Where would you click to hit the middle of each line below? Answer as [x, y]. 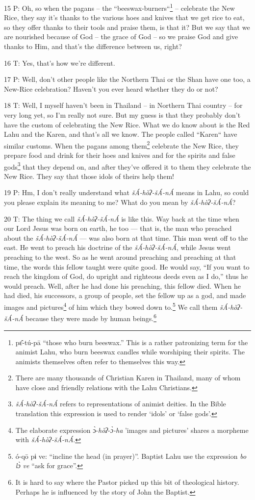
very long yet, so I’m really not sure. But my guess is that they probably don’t [122, 115]
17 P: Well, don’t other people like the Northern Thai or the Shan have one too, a [127, 79]
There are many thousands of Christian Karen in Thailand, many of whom [128, 378]
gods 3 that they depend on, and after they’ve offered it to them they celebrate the [127, 166]
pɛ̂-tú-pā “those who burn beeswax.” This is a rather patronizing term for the [132, 342]
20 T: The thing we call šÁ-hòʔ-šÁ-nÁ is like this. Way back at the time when [122, 218]
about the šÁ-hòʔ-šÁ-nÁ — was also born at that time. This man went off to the [126, 237]
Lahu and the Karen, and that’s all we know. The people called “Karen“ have [121, 134]
